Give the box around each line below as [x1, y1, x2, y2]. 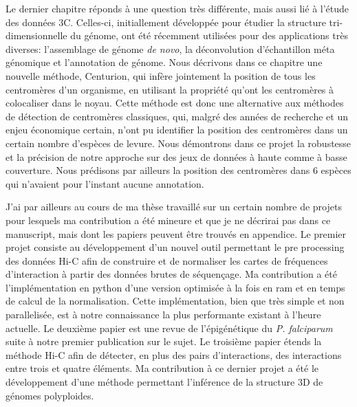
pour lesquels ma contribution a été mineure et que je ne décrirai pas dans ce [6, 212, 331, 227]
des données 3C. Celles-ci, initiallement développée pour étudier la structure [6, 14, 326, 29]
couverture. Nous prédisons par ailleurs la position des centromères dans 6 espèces [6, 163, 351, 177]
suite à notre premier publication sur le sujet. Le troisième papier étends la [6, 334, 322, 349]
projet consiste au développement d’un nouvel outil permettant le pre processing [6, 240, 345, 254]
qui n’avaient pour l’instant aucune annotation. [6, 176, 204, 190]
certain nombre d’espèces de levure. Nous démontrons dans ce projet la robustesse [6, 135, 351, 150]
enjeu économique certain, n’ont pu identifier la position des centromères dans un [6, 122, 348, 137]
